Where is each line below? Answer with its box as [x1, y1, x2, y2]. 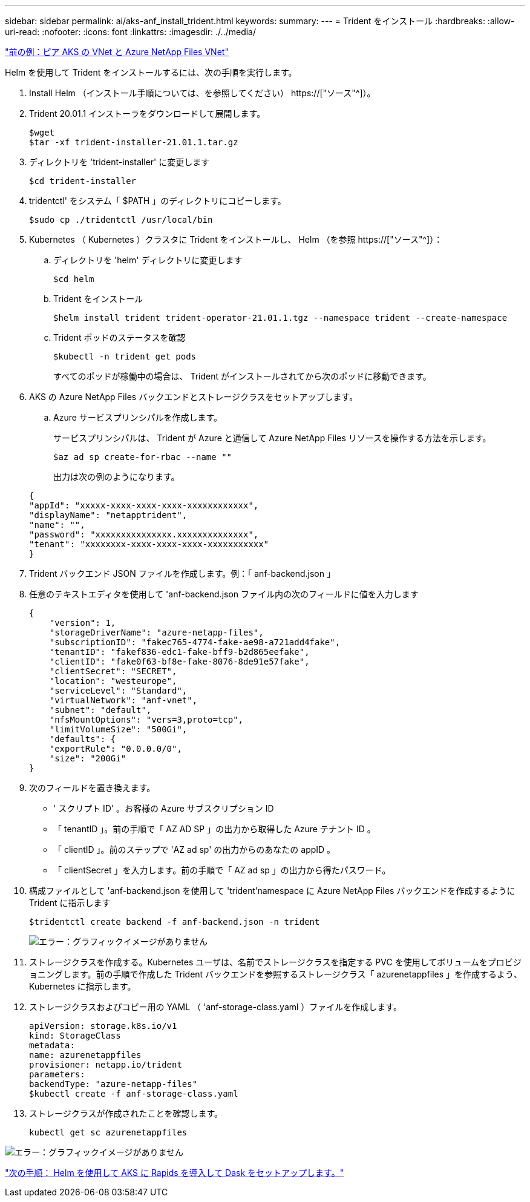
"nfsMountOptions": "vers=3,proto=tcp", [49, 715, 244, 724]
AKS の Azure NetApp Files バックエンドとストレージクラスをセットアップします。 [29, 392, 358, 402]
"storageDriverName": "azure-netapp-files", [49, 628, 264, 637]
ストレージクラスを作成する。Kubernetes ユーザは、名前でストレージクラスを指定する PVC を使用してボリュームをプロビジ [29, 957, 522, 967]
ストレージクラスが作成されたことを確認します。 [29, 1108, 223, 1118]
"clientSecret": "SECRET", [49, 666, 177, 676]
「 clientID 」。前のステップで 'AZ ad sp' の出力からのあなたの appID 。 [53, 844, 336, 855]
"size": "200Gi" [49, 754, 126, 763]
